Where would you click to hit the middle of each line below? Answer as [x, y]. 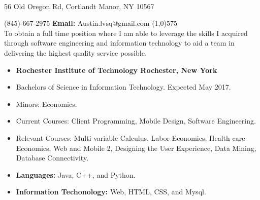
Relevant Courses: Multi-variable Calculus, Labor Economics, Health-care [131, 137]
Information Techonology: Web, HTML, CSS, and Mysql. [111, 192]
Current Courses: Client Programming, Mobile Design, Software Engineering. [136, 121]
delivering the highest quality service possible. [75, 52]
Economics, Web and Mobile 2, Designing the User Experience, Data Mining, [136, 148]
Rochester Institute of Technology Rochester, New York [117, 70]
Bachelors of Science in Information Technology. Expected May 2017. [123, 87]
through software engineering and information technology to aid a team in [119, 43]
